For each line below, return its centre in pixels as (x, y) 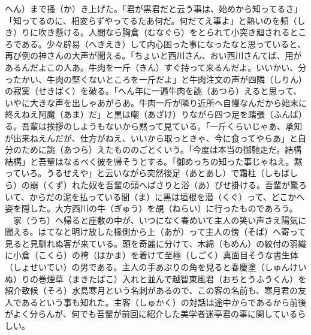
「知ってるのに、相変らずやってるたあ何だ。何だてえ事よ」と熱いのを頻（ (151, 20)
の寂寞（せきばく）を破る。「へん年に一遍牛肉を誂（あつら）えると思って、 (153, 91)
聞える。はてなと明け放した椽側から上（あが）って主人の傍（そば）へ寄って (155, 232)
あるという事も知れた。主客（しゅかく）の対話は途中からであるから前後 (164, 302)
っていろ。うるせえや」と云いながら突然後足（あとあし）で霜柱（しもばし (152, 173)
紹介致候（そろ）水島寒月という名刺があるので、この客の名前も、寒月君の (152, 290)
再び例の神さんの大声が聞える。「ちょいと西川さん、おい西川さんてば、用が (153, 55)
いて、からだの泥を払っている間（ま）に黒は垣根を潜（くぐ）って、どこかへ (155, 196)
